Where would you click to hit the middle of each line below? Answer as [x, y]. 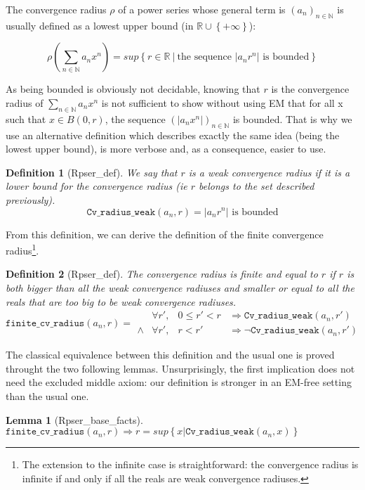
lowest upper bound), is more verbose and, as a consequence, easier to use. [166, 149]
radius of [25, 102]
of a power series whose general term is [202, 9]
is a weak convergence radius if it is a [269, 172]
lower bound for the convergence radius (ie [97, 186]
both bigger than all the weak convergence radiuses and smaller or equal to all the [180, 287]
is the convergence [310, 89]
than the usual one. [47, 396]
